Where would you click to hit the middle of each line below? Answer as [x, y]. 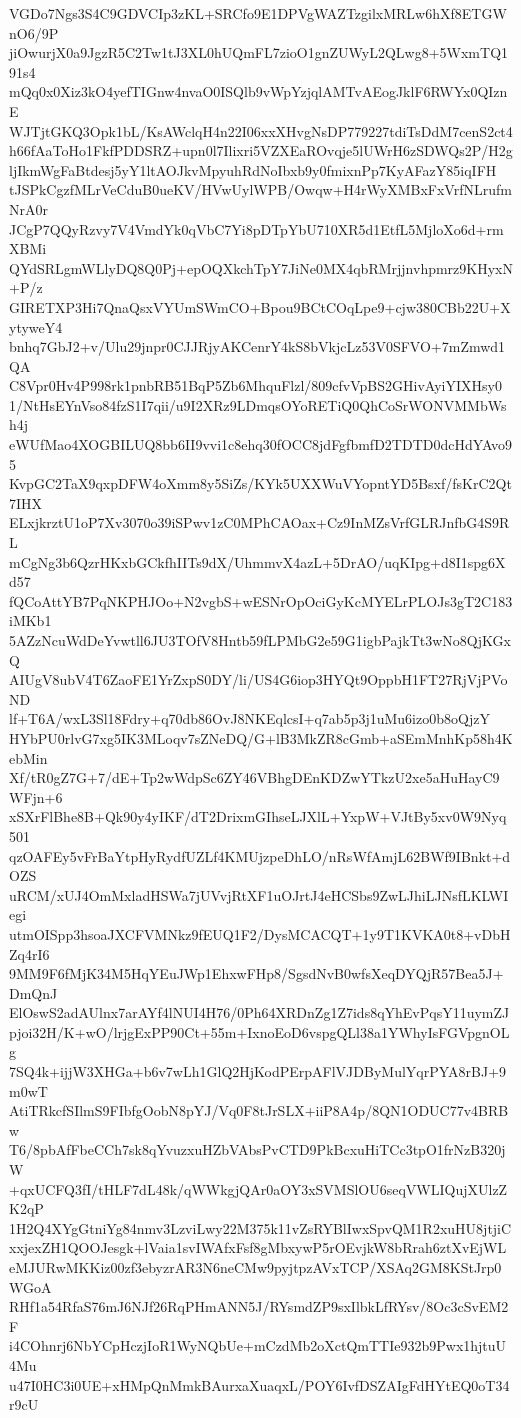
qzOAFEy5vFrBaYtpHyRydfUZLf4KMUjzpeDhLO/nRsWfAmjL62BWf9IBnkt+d [260, 855]
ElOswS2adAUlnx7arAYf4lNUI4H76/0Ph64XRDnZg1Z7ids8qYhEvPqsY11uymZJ [259, 1012]
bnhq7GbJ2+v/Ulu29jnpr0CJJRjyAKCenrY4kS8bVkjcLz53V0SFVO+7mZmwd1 [257, 346]
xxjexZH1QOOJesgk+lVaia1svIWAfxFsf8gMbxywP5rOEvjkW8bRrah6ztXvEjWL [258, 1247]
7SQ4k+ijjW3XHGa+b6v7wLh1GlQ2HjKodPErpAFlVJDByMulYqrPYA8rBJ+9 [258, 1071]
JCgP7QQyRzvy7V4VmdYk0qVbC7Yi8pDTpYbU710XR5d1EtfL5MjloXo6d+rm [256, 228]
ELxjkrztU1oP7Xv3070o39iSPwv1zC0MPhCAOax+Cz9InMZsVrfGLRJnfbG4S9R [259, 522]
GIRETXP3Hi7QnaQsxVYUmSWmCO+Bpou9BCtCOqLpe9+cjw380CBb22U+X [260, 306]
